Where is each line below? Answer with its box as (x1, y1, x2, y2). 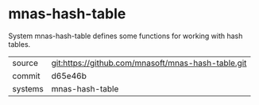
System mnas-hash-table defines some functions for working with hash (8, 31, 243, 41)
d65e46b (51, 70, 87, 81)
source (12, 57, 38, 68)
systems (12, 83, 44, 94)
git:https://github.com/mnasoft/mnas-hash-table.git (51, 57, 247, 68)
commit (12, 70, 41, 81)
